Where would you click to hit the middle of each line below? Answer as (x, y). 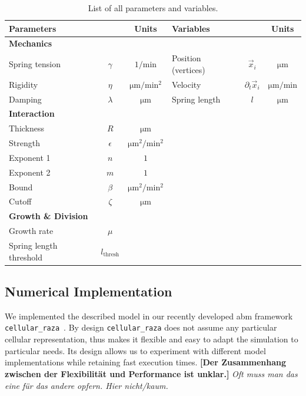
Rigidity (24, 84)
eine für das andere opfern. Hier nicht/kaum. (87, 385)
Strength (24, 143)
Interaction (32, 113)
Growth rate (31, 231)
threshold (26, 257)
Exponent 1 (30, 157)
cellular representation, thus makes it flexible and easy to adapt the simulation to (152, 339)
